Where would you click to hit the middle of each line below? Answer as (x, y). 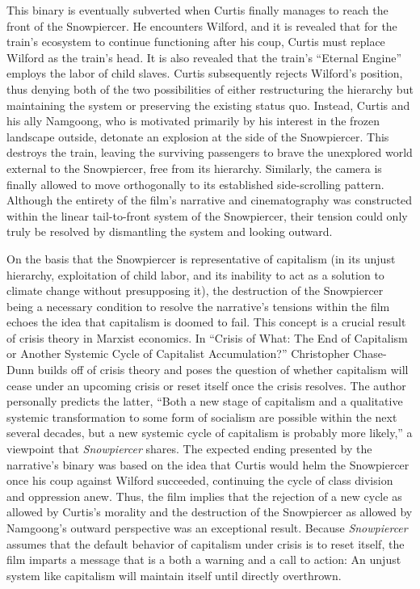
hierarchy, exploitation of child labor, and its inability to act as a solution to (195, 274)
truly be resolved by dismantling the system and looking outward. (170, 231)
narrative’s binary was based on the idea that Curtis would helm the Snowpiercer (208, 464)
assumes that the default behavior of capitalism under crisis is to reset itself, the (206, 543)
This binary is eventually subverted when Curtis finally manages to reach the (197, 10)
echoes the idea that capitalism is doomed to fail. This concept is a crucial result (206, 322)
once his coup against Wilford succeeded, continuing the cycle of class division (200, 480)
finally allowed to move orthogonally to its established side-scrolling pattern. (195, 184)
